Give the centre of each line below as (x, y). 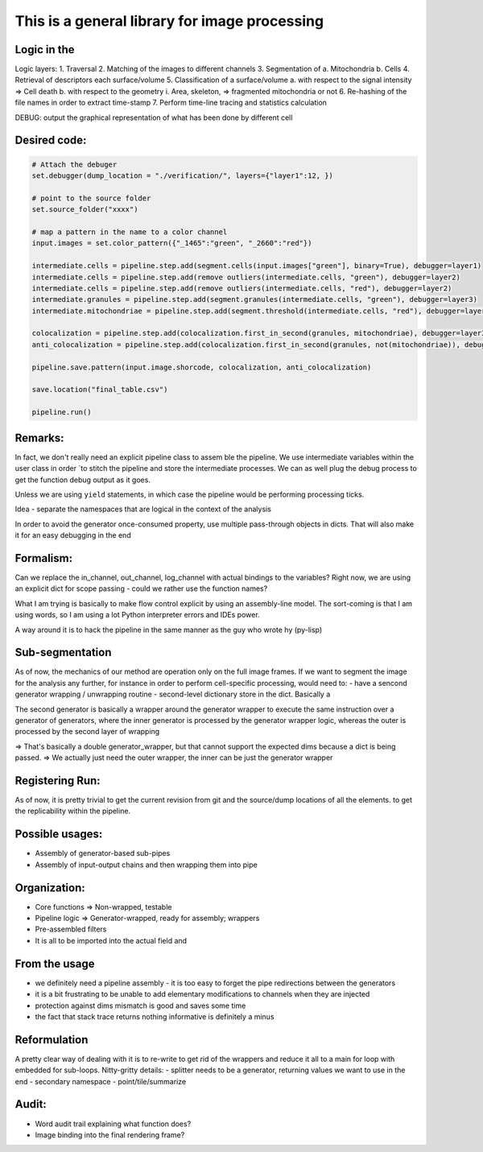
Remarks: (39, 438)
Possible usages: (59, 834)
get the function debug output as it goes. (83, 480)
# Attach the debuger (74, 164)
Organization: (50, 888)
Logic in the (45, 50)
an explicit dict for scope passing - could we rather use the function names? (141, 588)
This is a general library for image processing (169, 21)
